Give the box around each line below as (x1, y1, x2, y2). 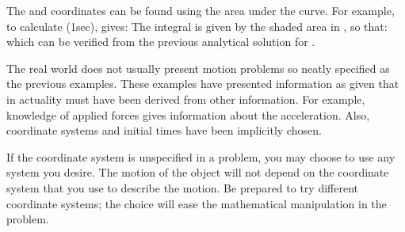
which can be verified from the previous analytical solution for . (6, 33, 315, 50)
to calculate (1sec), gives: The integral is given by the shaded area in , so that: (6, 17, 388, 34)
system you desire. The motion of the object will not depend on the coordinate (6, 164, 389, 181)
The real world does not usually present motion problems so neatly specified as (6, 59, 390, 76)
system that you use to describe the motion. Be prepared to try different (6, 179, 358, 196)
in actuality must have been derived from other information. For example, (6, 90, 365, 107)
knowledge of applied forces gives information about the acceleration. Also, (6, 106, 370, 123)
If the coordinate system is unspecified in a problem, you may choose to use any (6, 148, 395, 165)
